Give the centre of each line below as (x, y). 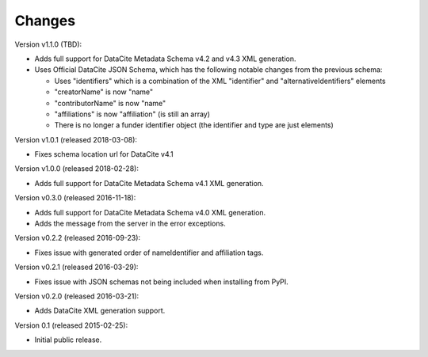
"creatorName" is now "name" (104, 92)
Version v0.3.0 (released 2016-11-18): (75, 198)
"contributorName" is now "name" (110, 103)
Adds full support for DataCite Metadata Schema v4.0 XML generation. (150, 212)
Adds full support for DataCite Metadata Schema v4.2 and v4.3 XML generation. (165, 59)
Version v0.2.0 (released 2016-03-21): (77, 296)
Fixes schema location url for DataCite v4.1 (104, 154)
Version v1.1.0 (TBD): (48, 44)
